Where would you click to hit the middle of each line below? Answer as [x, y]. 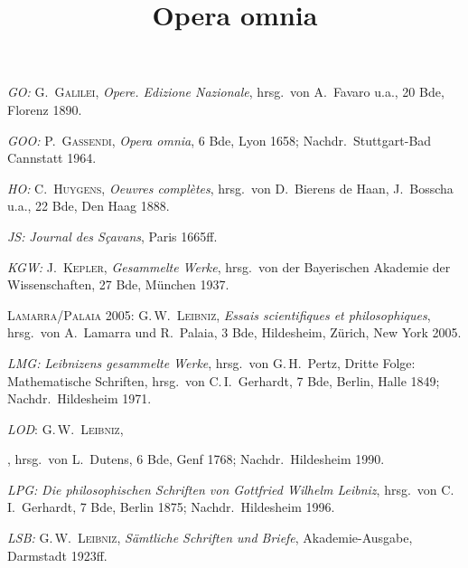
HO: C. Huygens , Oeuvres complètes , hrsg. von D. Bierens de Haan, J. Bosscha [230, 188]
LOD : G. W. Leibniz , [66, 428]
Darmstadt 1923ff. [57, 555]
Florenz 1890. [45, 109]
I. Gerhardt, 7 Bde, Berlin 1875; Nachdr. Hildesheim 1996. [171, 507]
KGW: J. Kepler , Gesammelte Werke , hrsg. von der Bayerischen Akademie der [229, 266]
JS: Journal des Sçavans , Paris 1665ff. [112, 236]
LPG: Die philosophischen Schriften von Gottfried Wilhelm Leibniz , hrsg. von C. [231, 489]
